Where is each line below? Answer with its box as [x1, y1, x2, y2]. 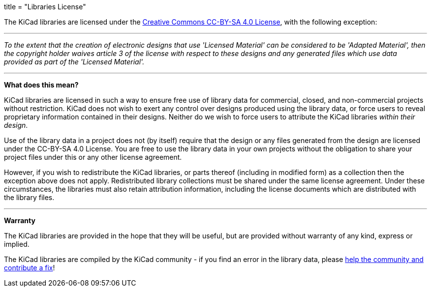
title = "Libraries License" [4, 2, 86, 11]
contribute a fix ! [4, 263, 55, 272]
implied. [4, 240, 30, 248]
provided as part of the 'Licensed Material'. [4, 58, 145, 66]
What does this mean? [4, 81, 79, 89]
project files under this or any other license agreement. [4, 153, 182, 161]
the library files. [4, 193, 55, 202]
